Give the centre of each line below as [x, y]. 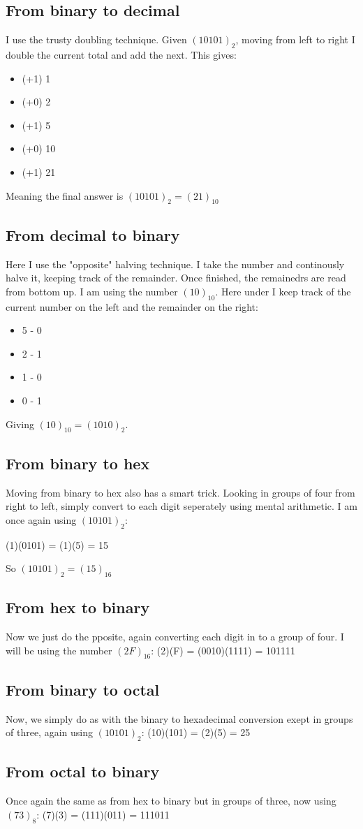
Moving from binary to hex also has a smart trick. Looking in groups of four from [180, 492]
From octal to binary [83, 771]
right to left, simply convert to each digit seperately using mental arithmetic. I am [181, 506]
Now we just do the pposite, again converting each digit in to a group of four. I [175, 637]
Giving [20, 424]
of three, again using [49, 732]
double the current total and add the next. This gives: [121, 54]
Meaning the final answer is [65, 195]
